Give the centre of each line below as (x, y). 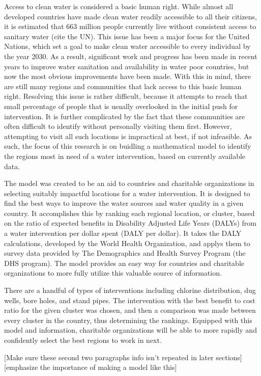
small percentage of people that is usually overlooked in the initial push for (121, 106)
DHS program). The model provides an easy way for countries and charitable (124, 263)
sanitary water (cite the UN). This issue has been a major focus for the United (127, 36)
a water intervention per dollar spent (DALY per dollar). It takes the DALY (123, 233)
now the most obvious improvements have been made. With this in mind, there (127, 76)
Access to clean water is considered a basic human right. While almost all (119, 6)
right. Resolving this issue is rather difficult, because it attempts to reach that (126, 96)
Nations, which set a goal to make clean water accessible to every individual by (127, 46)
